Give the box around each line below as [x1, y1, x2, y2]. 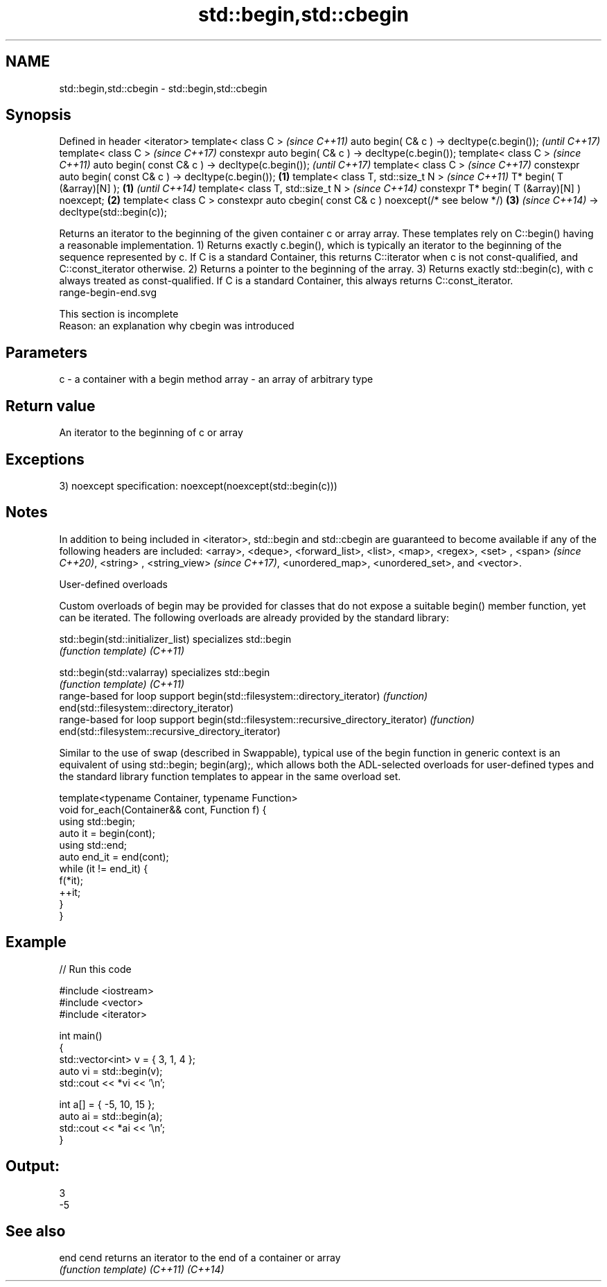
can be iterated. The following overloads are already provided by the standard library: [59, 611, 449, 623]
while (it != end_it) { [59, 862, 148, 874]
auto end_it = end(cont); [59, 850, 169, 863]
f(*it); [59, 874, 83, 886]
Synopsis [6, 106, 71, 124]
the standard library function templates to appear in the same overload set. [59, 770, 401, 782]
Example [6, 933, 67, 951]
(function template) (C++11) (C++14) [59, 1263, 225, 1276]
